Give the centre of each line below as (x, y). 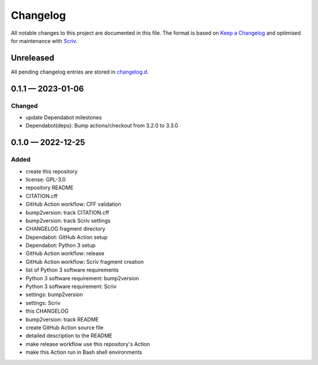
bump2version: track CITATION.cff (67, 212)
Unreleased (33, 58)
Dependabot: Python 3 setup (61, 245)
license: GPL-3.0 (46, 179)
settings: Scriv (43, 303)
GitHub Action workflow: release (65, 253)
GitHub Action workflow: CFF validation (73, 204)
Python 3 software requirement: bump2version (82, 278)
